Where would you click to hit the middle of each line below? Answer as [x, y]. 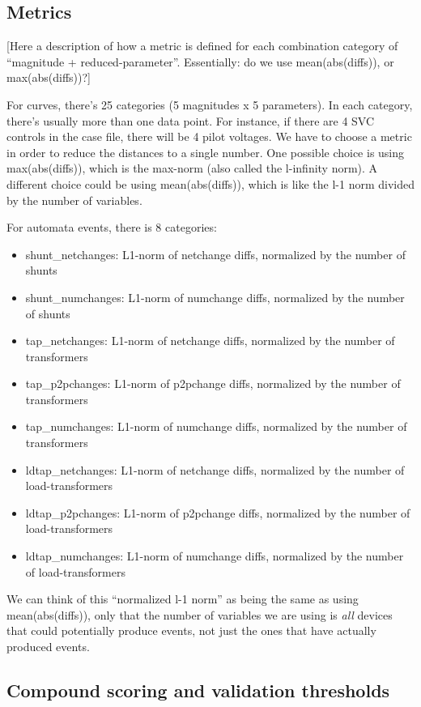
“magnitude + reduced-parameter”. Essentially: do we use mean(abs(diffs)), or [200, 61]
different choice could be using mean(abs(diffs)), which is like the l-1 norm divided [210, 183]
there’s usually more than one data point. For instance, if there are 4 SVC [191, 120]
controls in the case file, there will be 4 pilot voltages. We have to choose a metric [209, 136]
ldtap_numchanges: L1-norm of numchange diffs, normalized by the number [215, 556]
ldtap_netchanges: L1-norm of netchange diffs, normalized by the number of [215, 469]
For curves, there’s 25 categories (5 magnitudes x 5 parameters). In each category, [210, 104]
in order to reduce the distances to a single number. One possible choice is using [206, 152]
